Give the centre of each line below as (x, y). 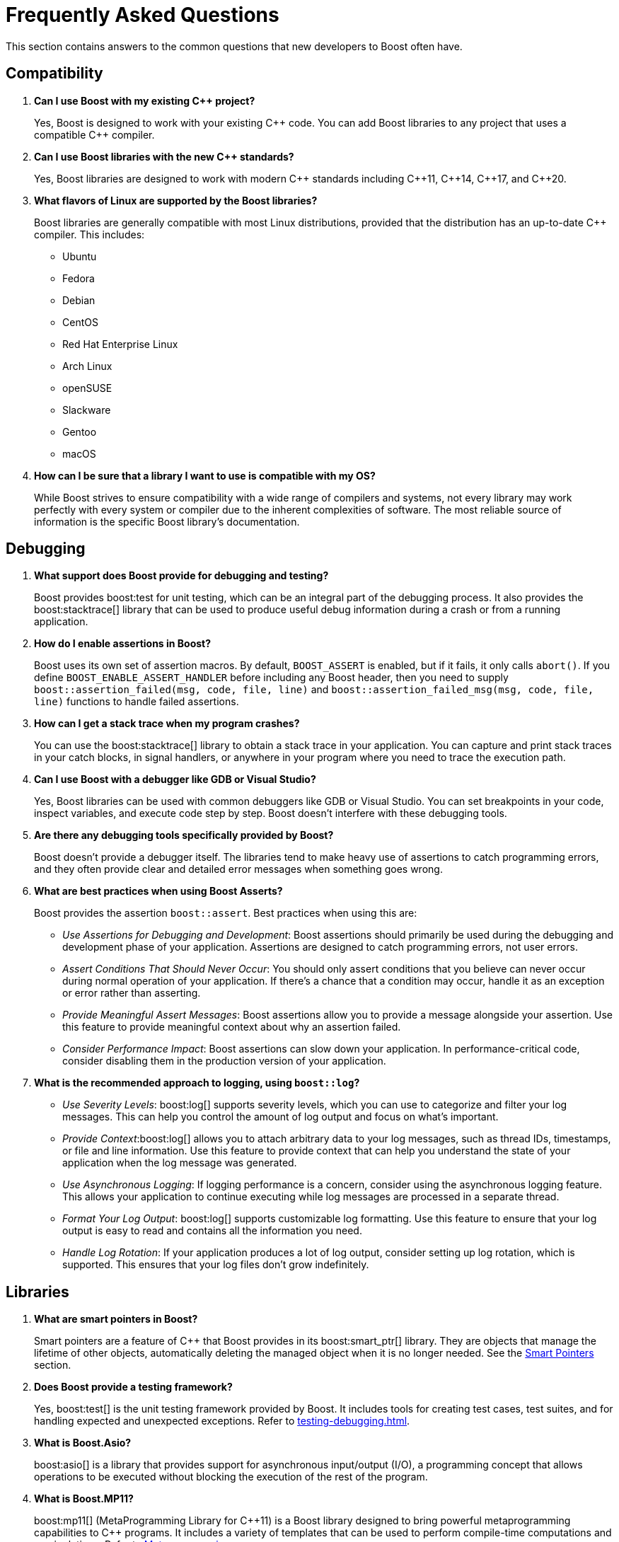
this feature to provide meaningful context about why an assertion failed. (232, 1027)
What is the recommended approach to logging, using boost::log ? (197, 1083)
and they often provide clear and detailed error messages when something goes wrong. (238, 869)
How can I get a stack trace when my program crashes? (167, 724)
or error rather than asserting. (132, 993)
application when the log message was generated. (180, 1163)
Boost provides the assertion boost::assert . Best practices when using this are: (226, 913)
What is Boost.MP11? (84, 1499)
